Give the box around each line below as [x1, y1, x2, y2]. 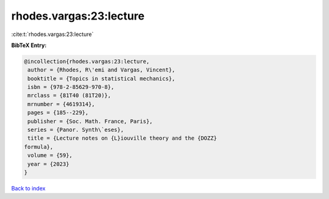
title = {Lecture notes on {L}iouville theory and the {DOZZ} [27, 135, 218, 142]
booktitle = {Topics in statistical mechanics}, [27, 75, 175, 82]
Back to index [11, 184, 46, 192]
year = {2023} [27, 161, 69, 167]
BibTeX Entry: [11, 42, 47, 49]
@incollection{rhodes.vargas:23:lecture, [24, 58, 150, 65]
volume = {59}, [27, 152, 73, 159]
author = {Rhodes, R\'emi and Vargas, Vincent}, [27, 67, 175, 73]
